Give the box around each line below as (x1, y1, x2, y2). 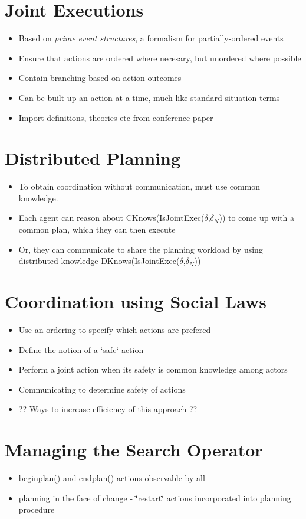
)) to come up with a (219, 211, 295, 224)
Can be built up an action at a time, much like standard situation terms (18, 91, 280, 103)
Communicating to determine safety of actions (18, 383, 186, 395)
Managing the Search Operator (5, 438, 263, 462)
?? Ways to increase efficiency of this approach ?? (18, 403, 198, 415)
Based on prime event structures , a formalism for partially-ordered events (18, 32, 284, 44)
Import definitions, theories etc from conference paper (18, 111, 213, 123)
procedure (18, 503, 55, 515)
